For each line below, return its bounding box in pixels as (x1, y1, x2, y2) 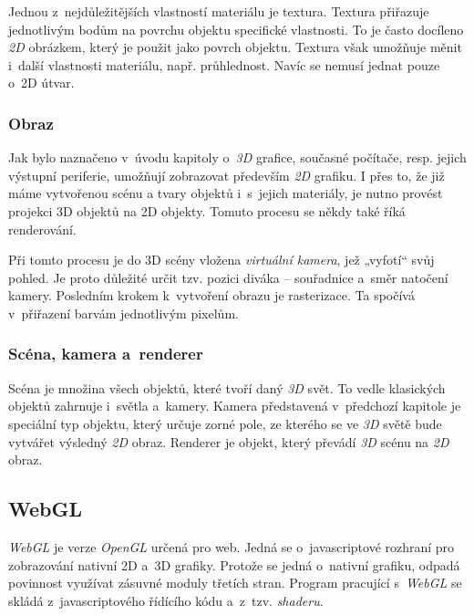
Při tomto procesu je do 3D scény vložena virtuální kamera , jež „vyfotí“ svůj (8, 250, 435, 269)
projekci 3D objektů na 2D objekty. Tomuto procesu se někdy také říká (8, 201, 406, 220)
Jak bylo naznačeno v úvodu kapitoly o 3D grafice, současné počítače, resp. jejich (8, 148, 467, 167)
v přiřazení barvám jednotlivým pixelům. (8, 303, 239, 322)
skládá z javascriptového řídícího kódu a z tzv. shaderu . (8, 590, 324, 610)
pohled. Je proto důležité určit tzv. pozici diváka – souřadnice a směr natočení (8, 267, 448, 287)
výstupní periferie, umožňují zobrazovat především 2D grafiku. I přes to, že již (8, 165, 445, 184)
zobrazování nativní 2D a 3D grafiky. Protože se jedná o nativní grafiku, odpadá (8, 555, 460, 574)
